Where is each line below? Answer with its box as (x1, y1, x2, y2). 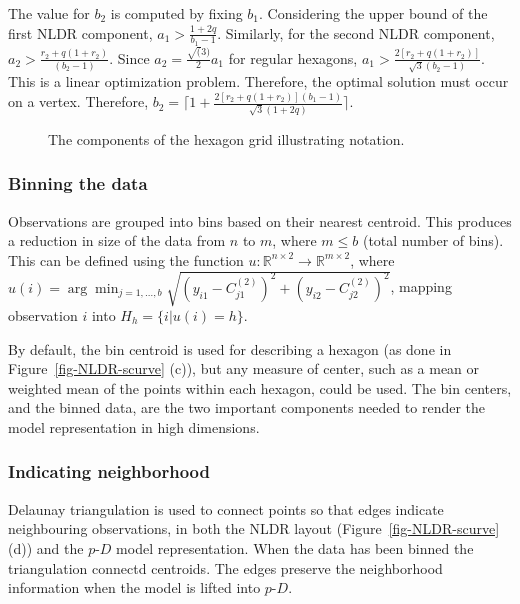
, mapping (390, 276, 452, 297)
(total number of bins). (362, 230, 504, 251)
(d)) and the (8, 537, 84, 558)
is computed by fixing (110, 3, 243, 23)
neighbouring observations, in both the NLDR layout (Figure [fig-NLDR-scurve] (8, 518, 500, 539)
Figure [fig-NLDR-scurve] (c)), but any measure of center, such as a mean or (8, 358, 480, 379)
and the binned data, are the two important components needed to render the (8, 397, 486, 418)
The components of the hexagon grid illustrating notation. (48, 128, 405, 149)
